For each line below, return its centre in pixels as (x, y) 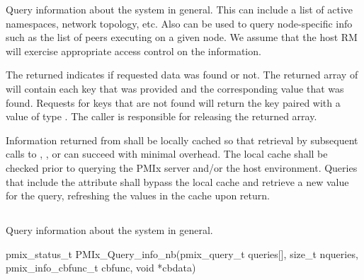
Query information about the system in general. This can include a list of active (180, 9)
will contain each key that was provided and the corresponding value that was (175, 88)
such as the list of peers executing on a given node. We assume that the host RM (182, 37)
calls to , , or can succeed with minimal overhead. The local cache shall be (167, 154)
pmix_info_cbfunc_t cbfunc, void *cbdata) (101, 268)
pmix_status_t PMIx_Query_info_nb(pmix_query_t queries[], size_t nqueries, (182, 253)
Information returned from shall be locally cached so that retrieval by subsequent (182, 140)
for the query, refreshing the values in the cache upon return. (138, 196)
